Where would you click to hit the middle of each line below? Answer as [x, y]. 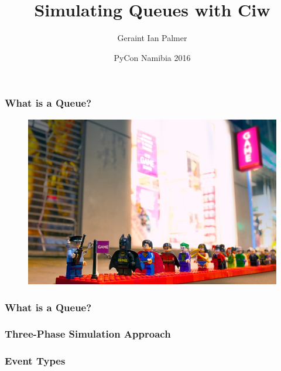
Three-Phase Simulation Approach [88, 334]
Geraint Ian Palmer [152, 38]
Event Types [35, 361]
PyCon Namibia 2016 [152, 57]
